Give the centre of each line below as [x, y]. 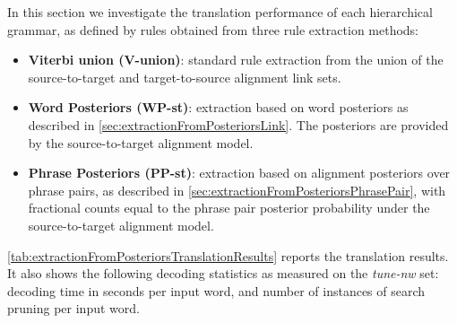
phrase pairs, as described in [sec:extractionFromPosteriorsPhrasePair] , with [237, 190]
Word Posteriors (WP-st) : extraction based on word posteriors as [218, 107]
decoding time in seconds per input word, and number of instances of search [216, 290]
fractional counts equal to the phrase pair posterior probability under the [229, 208]
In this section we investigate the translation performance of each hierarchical [220, 12]
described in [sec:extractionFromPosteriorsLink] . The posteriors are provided [238, 124]
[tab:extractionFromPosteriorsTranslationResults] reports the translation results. [228, 255]
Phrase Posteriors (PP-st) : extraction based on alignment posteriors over [239, 173]
